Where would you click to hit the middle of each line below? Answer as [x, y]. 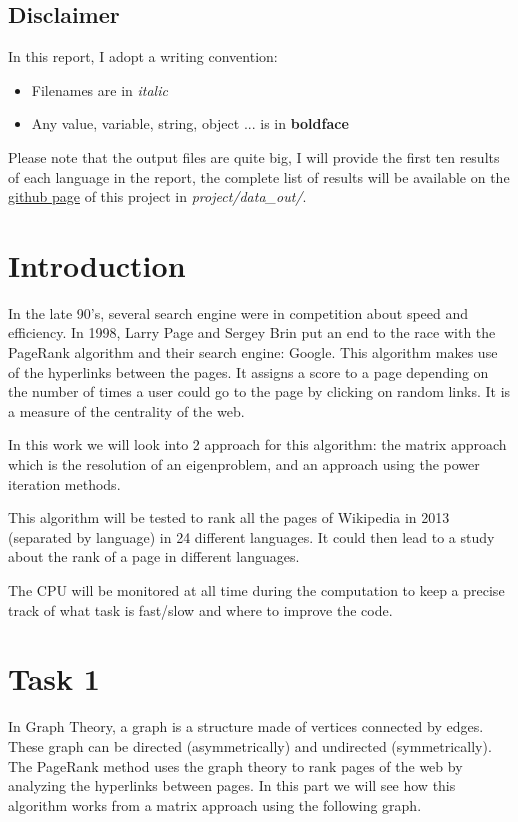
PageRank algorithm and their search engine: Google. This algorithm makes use [253, 352]
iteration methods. [64, 483]
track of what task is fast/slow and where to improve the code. [200, 609]
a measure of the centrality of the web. [126, 410]
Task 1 [54, 678]
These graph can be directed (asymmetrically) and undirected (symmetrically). [250, 745]
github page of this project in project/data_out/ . [157, 196]
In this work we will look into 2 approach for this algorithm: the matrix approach [257, 444]
